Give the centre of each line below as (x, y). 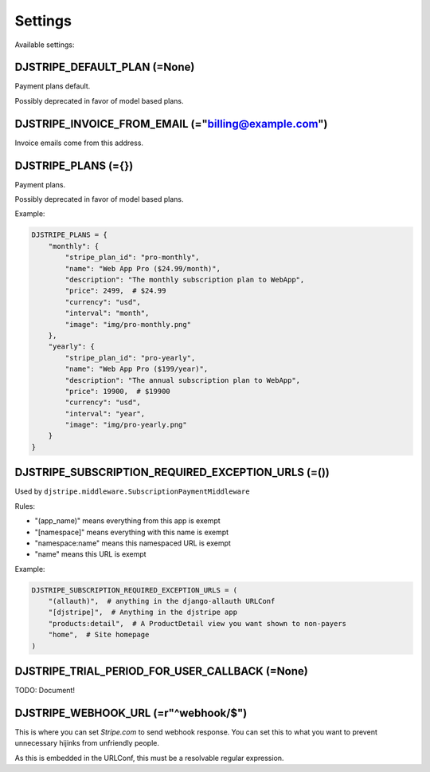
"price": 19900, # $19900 (117, 391)
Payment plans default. (53, 86)
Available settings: (45, 45)
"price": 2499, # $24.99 (115, 291)
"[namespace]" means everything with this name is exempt (132, 532)
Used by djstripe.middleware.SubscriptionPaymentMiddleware (132, 491)
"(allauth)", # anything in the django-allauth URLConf (162, 601)
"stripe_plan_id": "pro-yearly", (130, 358)
